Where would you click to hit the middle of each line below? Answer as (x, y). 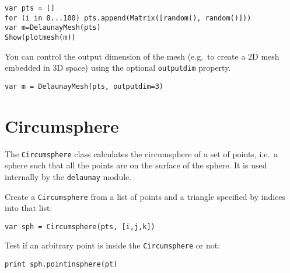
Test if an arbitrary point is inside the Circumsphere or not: (113, 245)
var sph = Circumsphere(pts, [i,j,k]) (80, 227)
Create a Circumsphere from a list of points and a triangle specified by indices (145, 196)
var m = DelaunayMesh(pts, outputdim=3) (84, 86)
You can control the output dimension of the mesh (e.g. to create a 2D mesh (142, 56)
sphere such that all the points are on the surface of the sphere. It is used (136, 165)
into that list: (29, 208)
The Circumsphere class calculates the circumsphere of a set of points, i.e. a (141, 153)
